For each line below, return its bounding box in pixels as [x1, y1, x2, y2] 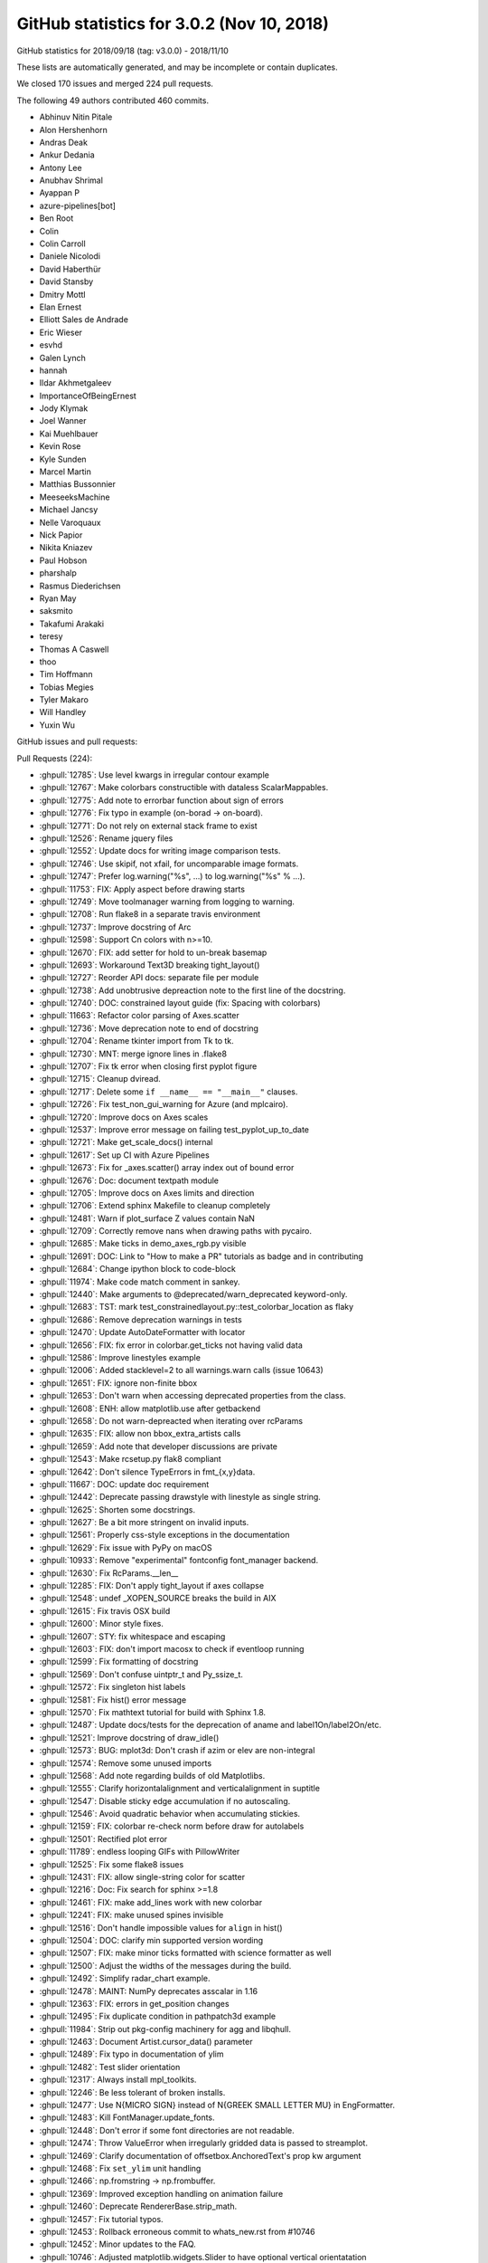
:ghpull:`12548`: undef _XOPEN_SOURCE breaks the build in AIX [39, 1593, 277, 1604]
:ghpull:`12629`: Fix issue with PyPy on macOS [39, 1542, 212, 1552]
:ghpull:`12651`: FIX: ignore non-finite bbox [39, 1377, 198, 1389]
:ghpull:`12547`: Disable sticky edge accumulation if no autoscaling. [39, 1795, 291, 1806]
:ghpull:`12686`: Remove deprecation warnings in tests [39, 1313, 243, 1325]
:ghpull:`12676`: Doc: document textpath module [39, 1175, 220, 1186]
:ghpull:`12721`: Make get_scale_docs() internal [39, 1137, 213, 1148]
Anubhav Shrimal [39, 175, 104, 186]
